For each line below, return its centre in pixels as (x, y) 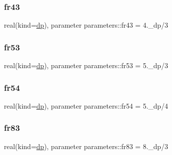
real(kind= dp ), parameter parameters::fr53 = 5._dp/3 (86, 65)
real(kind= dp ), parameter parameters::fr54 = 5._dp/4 (86, 105)
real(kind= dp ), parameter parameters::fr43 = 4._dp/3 (86, 25)
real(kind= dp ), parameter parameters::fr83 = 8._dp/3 (86, 146)
